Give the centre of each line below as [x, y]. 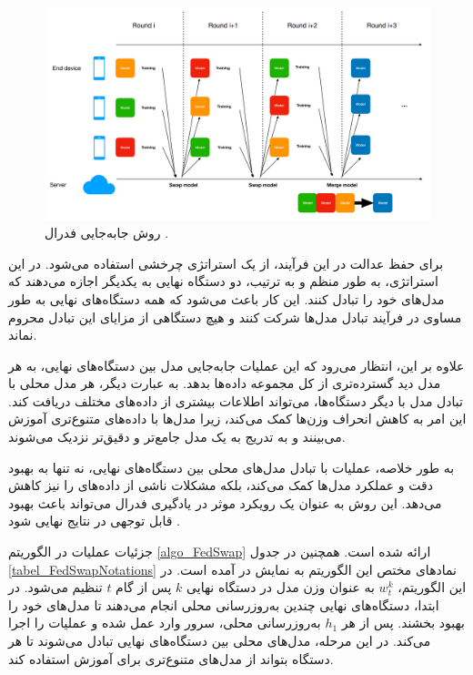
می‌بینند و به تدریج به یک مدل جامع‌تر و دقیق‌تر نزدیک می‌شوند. [177, 437]
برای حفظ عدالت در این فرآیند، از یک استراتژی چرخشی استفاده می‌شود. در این [226, 263]
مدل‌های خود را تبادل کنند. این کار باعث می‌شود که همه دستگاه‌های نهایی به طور [226, 298]
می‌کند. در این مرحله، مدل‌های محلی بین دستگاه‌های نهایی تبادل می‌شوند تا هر [220, 640]
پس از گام [144, 587]
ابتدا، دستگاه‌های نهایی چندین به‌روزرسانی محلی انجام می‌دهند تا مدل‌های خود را [224, 604]
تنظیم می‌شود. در [55, 587]
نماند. [23, 335]
